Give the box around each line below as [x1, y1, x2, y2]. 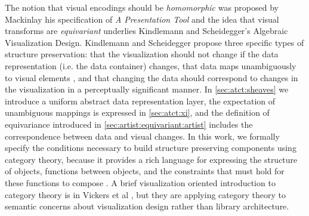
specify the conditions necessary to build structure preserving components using [5, 141, 296, 154]
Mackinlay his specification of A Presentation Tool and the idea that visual [5, 13, 279, 25]
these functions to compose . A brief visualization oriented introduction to [5, 176, 276, 189]
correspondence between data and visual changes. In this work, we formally [5, 129, 280, 142]
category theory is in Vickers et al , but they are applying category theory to [5, 188, 286, 200]
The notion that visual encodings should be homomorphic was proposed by [5, 1, 279, 13]
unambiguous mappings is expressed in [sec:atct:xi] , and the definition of [5, 106, 270, 119]
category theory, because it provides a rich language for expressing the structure [5, 153, 298, 165]
